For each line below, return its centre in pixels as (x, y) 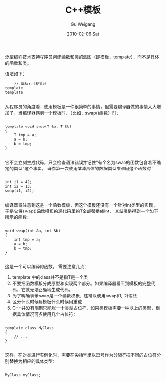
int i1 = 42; (19, 182)
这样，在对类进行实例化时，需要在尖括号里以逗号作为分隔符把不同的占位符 (81, 355)
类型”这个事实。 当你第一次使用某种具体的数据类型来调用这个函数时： (84, 168)
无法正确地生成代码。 (51, 289)
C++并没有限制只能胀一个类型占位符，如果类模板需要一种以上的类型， (84, 308)
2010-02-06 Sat (83, 34)
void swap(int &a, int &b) (33, 231)
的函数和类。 (18, 63)
